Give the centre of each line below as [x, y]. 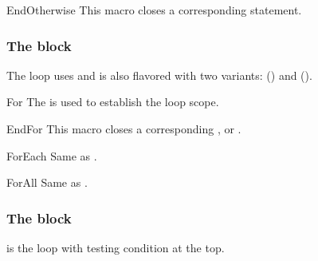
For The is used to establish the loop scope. [113, 102]
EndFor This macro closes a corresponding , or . [124, 129]
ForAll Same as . [47, 182]
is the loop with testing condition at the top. [116, 247]
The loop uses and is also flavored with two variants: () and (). [159, 75]
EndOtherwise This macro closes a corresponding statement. [154, 10]
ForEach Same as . [52, 155]
